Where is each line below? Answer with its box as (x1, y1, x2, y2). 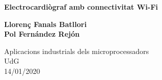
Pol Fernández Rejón (4, 29, 80, 39)
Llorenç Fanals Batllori (4, 18, 87, 29)
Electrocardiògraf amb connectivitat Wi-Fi (4, 2, 158, 12)
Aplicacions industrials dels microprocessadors (4, 45, 149, 56)
